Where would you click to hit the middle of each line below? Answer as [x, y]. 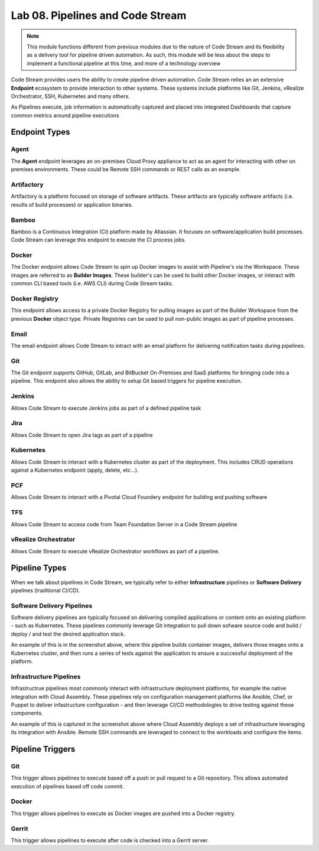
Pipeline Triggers [43, 749]
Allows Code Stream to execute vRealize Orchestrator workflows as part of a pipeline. [115, 551]
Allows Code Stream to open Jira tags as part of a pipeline [82, 435]
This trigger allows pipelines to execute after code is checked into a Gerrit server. [110, 840]
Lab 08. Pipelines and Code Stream [99, 15]
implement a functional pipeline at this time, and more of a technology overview [124, 63]
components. [27, 713]
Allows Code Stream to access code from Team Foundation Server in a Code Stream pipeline [124, 524]
